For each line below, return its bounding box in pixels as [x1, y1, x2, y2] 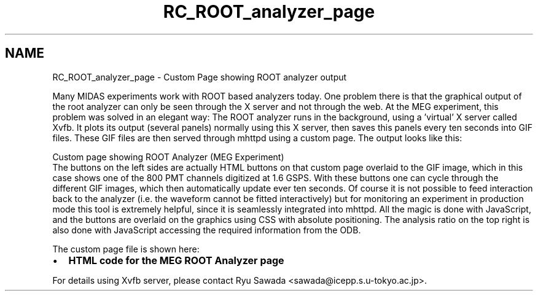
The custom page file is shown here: [52, 243, 200, 254]
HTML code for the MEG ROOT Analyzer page [68, 254, 284, 267]
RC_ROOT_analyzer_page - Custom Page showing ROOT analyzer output [52, 71, 347, 82]
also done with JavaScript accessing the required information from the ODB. [52, 224, 361, 235]
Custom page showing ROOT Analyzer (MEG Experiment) [52, 151, 284, 162]
